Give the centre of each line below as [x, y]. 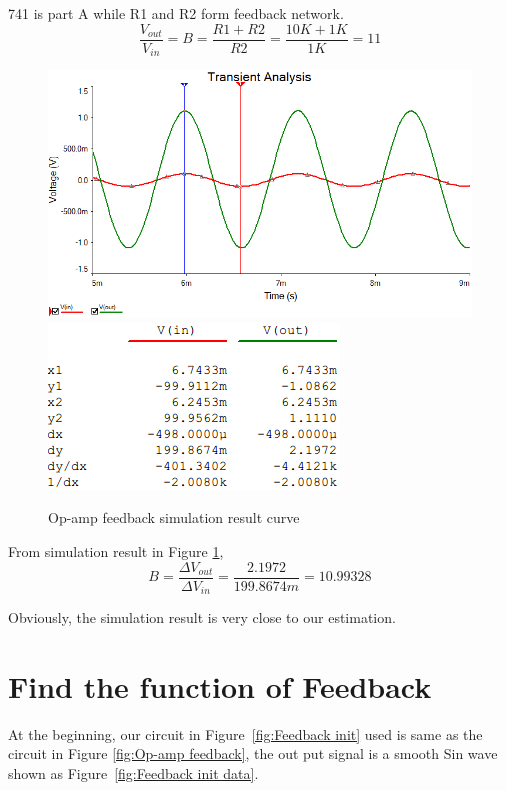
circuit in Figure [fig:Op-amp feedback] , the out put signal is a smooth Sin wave [253, 753]
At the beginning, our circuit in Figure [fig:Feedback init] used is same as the [245, 733]
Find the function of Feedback [220, 685]
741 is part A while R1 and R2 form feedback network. [176, 13]
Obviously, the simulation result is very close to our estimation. [202, 617]
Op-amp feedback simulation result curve [174, 517]
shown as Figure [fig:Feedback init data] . [133, 772]
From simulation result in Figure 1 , [116, 550]
